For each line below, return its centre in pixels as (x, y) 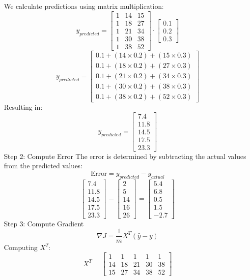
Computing (21, 247)
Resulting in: (23, 107)
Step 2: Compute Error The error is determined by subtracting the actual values (125, 156)
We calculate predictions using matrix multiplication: (84, 6)
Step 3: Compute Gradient (44, 223)
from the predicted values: (43, 166)
